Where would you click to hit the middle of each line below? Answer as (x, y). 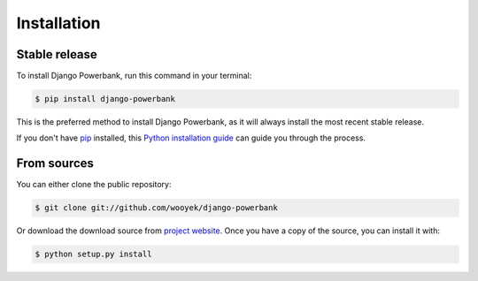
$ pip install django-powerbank (105, 99)
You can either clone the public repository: (94, 185)
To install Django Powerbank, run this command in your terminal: (134, 76)
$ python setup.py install (93, 254)
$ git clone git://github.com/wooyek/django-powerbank (156, 208)
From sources (55, 163)
